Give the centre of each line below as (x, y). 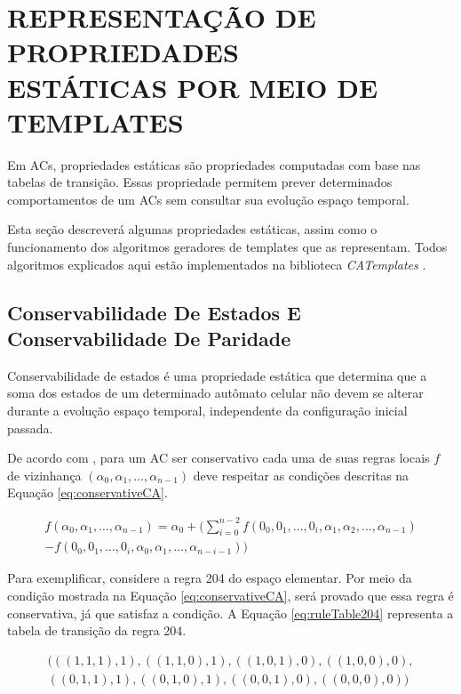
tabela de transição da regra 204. (97, 630)
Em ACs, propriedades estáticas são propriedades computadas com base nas (214, 164)
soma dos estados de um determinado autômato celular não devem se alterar (215, 393)
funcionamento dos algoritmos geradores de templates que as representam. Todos (227, 247)
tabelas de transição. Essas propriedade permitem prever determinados (200, 182)
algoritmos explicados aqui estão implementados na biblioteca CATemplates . (217, 264)
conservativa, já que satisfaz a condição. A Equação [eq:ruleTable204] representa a (230, 613)
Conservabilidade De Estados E (154, 312)
